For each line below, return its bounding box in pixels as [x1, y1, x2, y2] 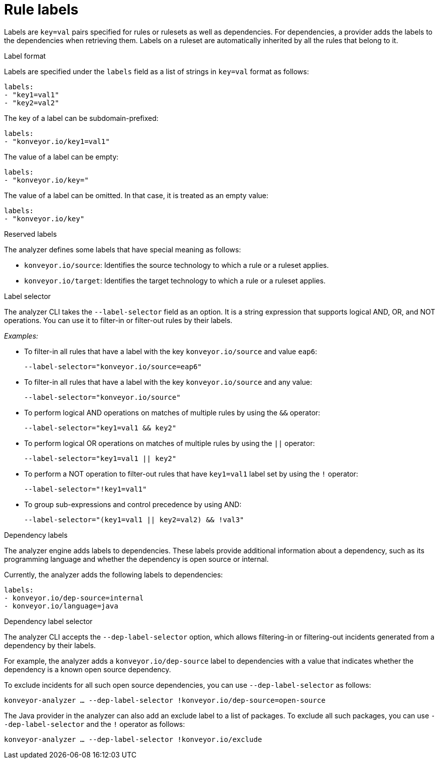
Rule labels [4, 1, 79, 18]
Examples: [4, 331, 39, 340]
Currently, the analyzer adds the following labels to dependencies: [4, 570, 223, 579]
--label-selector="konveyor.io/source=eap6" [24, 362, 202, 371]
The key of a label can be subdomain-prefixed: [4, 113, 159, 122]
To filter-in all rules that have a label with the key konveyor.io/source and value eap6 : [24, 347, 317, 356]
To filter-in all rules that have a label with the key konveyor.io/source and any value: [24, 377, 313, 386]
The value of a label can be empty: [4, 152, 119, 161]
